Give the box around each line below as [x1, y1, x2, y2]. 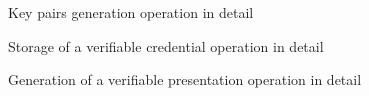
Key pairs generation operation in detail [8, 2, 254, 22]
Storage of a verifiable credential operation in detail [8, 35, 324, 56]
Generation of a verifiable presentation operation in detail [8, 69, 362, 90]
